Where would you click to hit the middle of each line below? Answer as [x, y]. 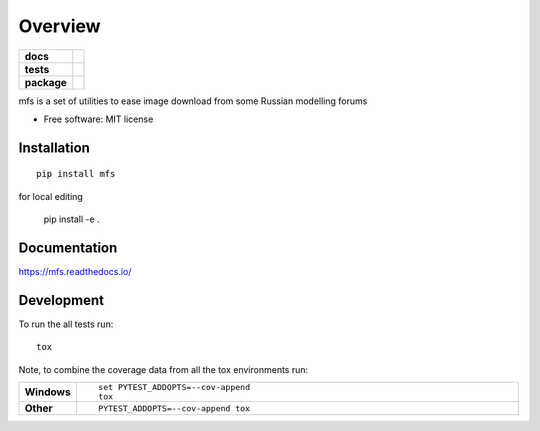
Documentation [68, 247]
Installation [54, 147]
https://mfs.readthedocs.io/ [75, 272]
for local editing [51, 196]
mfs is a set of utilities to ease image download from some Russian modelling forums [193, 101]
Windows [47, 392]
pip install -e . [71, 219]
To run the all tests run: [66, 324]
